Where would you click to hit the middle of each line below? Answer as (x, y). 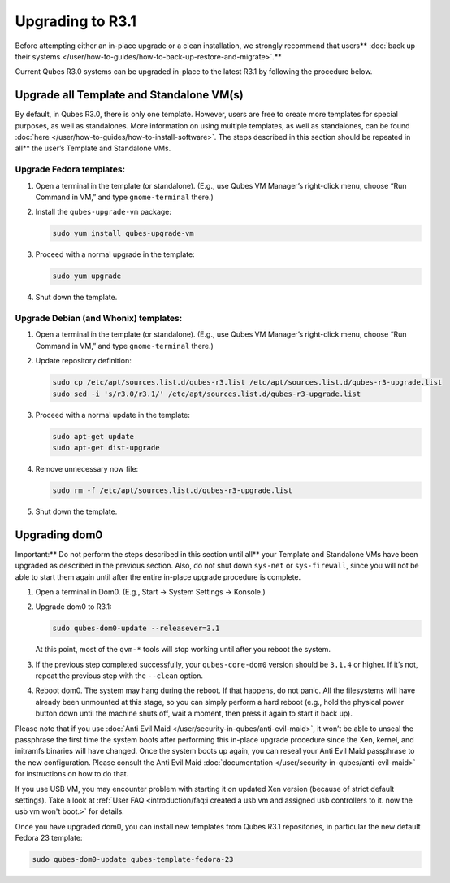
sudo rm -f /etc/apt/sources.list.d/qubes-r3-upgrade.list (172, 490)
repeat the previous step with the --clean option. (119, 676)
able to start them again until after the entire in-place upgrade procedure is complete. (158, 576)
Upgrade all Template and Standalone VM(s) (129, 95)
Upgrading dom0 (59, 535)
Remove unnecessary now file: (87, 468)
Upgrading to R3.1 (76, 21)
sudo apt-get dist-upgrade (106, 448)
